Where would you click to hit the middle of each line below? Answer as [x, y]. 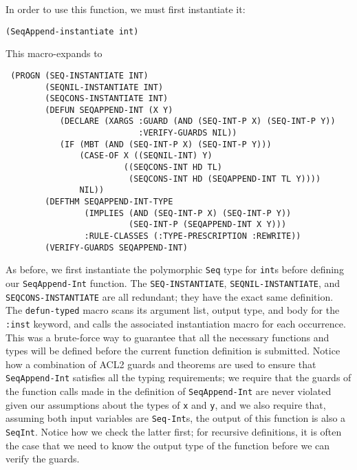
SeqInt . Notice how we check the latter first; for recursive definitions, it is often [174, 432]
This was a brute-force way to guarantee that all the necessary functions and [167, 337]
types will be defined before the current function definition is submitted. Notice [173, 351]
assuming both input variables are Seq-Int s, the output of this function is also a [176, 418]
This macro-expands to [54, 53]
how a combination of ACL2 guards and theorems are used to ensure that [161, 364]
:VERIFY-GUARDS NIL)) [188, 133]
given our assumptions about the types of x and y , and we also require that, [166, 404]
